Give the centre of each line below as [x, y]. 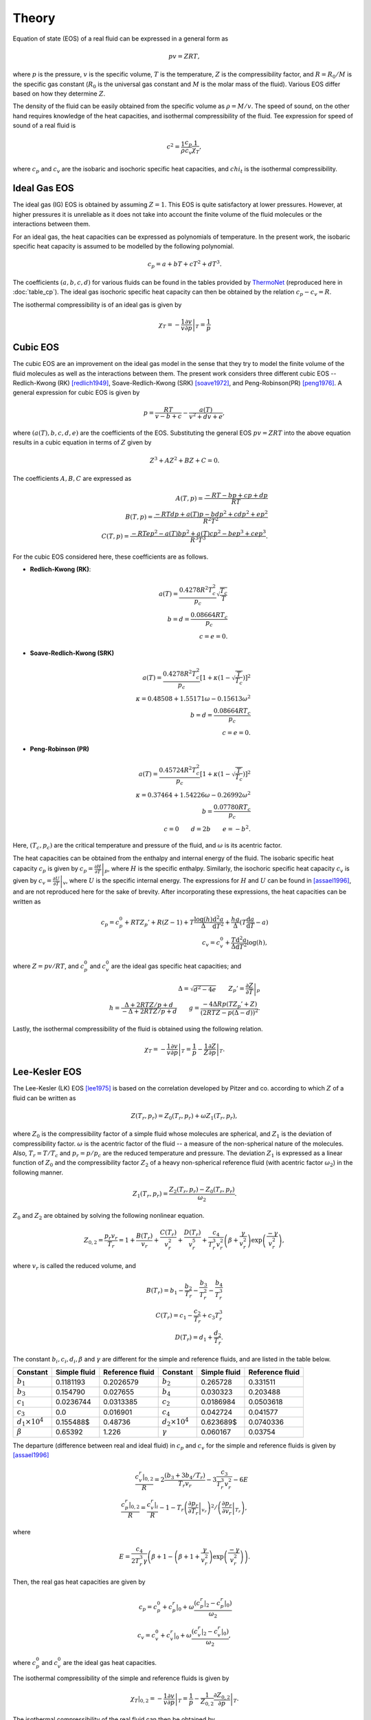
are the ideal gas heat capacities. [110, 1662]
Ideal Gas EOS [44, 188]
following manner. [38, 1172]
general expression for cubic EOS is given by [76, 393]
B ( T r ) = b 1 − [165, 1291]
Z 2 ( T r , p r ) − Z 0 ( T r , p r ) [202, 1190]
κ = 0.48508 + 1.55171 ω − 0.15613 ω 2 [193, 698]
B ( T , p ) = [139, 517]
